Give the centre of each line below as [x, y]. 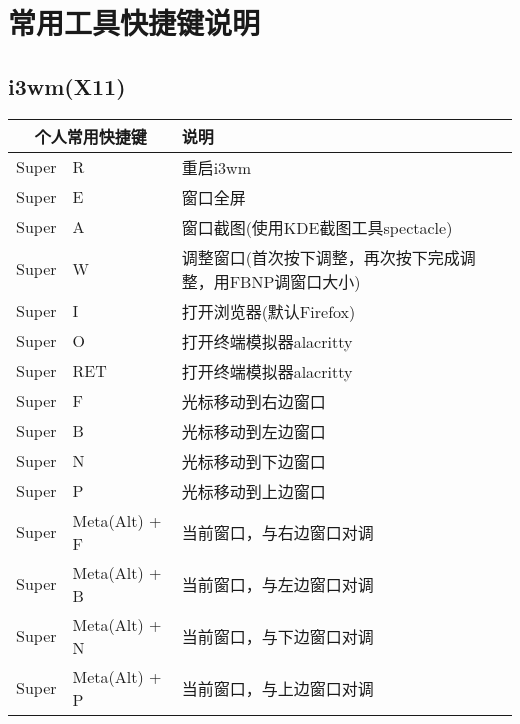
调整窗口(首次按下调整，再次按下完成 [320, 257]
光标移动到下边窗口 [253, 461]
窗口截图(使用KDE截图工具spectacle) [317, 227]
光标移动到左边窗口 [253, 431]
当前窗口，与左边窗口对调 [277, 584]
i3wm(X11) [67, 85]
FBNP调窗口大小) [295, 281]
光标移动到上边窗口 [253, 491]
